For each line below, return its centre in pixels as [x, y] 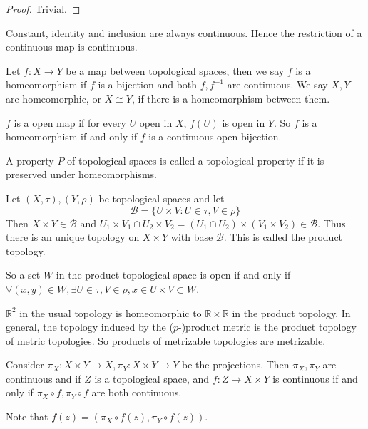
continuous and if [44, 378]
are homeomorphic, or [53, 98]
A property [30, 160]
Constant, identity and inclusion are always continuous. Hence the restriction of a [184, 32]
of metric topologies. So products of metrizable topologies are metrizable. [166, 340]
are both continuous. [137, 392]
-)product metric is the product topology [267, 327]
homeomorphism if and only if [72, 136]
